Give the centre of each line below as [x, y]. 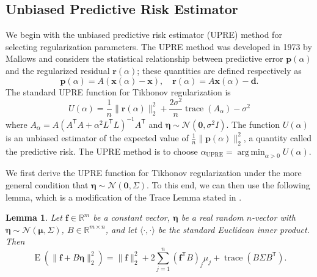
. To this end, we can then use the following [228, 185]
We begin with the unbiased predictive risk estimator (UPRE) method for [144, 35]
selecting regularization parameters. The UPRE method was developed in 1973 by [159, 46]
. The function [253, 124]
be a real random [212, 217]
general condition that [47, 185]
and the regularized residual [58, 70]
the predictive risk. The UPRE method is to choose [102, 151]
